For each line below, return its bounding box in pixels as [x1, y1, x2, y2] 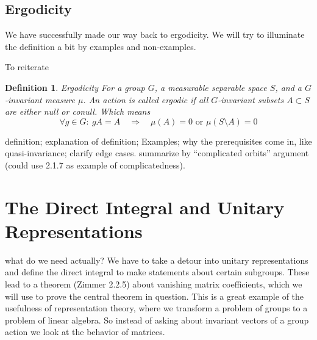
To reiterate [5, 60, 49, 73]
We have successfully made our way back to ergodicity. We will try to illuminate [5, 28, 305, 41]
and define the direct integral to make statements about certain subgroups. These [5, 266, 310, 278]
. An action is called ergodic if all [83, 93, 208, 106]
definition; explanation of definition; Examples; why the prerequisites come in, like [5, 134, 312, 147]
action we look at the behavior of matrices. [5, 325, 165, 338]
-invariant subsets [218, 93, 284, 106]
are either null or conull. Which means [5, 105, 151, 118]
